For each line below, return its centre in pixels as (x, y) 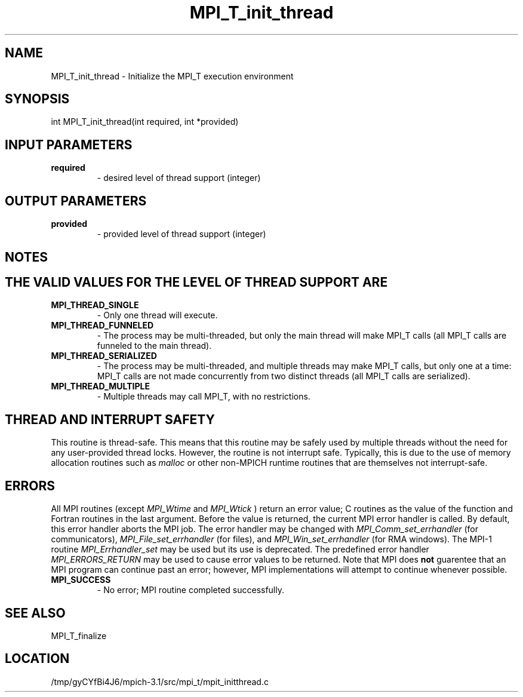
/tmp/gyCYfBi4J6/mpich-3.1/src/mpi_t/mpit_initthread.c (160, 681)
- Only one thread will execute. (157, 315)
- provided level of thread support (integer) (181, 234)
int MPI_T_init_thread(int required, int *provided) (145, 122)
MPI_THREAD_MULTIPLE (100, 386)
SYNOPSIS (37, 99)
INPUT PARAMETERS (69, 145)
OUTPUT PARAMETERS (76, 201)
